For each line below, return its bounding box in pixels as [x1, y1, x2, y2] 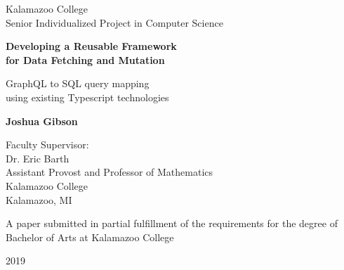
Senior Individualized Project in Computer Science [6, 15, 223, 30]
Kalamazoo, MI [6, 192, 72, 207]
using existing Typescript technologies [6, 89, 169, 104]
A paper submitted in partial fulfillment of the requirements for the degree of [6, 216, 338, 231]
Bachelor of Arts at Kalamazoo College [6, 229, 174, 244]
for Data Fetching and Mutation [6, 52, 165, 67]
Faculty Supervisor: [6, 137, 89, 152]
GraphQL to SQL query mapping [6, 76, 150, 91]
